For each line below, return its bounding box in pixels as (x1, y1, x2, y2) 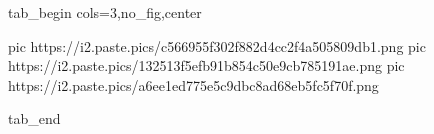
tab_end (8, 108, 61, 129)
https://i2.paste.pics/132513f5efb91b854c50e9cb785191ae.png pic (8, 55, 405, 76)
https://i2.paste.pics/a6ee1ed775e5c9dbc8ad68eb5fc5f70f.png (8, 74, 379, 95)
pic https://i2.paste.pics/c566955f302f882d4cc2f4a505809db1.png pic (8, 35, 426, 56)
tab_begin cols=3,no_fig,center (8, 2, 202, 22)
